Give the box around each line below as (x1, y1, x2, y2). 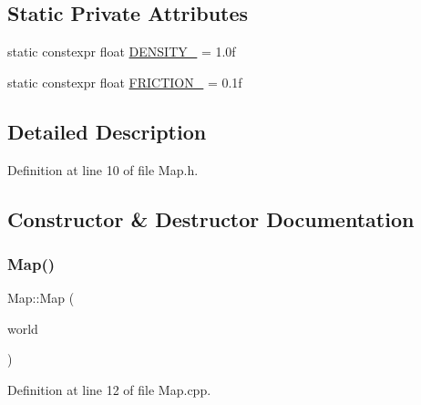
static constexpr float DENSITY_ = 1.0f (7, 42, 236, 61)
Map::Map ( (7, 288, 75, 307)
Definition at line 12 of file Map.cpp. (7, 379, 211, 399)
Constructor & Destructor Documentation (7, 204, 415, 233)
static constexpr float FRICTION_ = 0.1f (7, 72, 242, 91)
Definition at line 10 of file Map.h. (7, 160, 199, 179)
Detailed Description (7, 117, 207, 145)
